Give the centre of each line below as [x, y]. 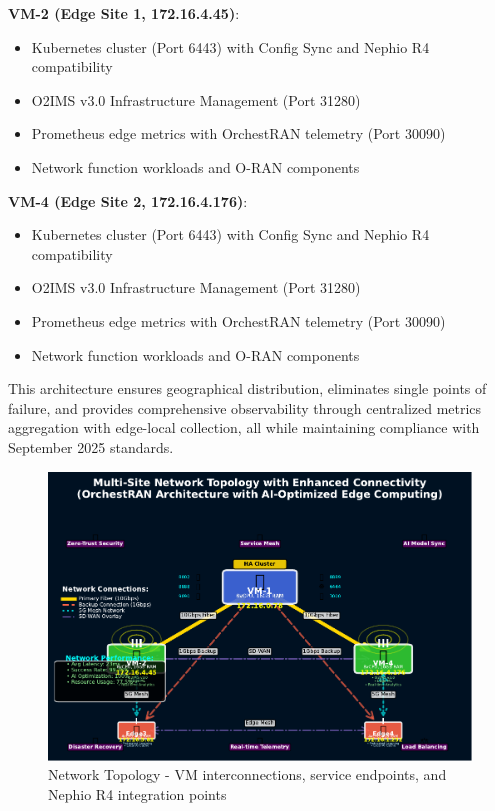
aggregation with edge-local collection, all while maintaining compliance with [244, 427]
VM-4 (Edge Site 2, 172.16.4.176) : [128, 200]
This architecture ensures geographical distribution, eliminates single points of [247, 388]
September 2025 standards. [91, 446]
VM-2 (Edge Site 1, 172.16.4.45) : [124, 13]
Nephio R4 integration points [137, 793]
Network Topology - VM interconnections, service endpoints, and [247, 774]
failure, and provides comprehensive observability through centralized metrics [245, 407]
